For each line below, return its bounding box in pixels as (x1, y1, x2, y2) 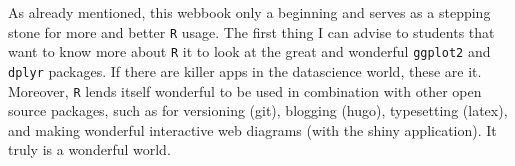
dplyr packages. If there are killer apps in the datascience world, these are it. (8, 60, 482, 81)
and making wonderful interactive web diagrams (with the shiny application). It (8, 119, 497, 140)
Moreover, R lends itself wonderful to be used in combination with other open (8, 80, 482, 101)
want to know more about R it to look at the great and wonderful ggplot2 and (8, 41, 491, 62)
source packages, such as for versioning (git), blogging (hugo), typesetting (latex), (8, 100, 508, 121)
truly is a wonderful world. (8, 139, 171, 160)
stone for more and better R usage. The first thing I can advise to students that (8, 21, 495, 42)
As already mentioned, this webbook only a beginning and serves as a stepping (8, 2, 491, 22)
